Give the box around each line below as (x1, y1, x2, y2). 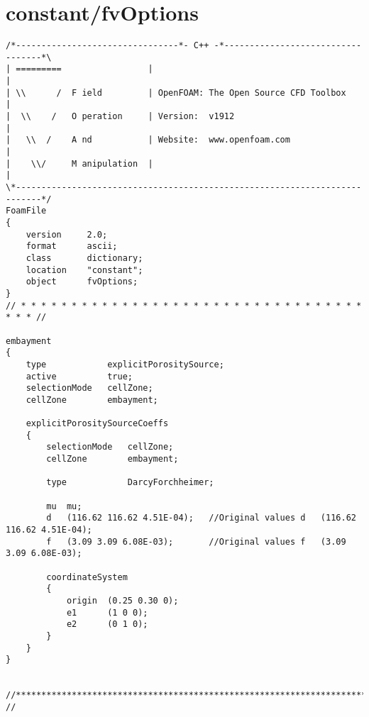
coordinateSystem (46, 572, 128, 582)
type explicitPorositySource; (26, 359, 224, 369)
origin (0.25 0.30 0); (66, 595, 179, 606)
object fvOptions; (26, 277, 138, 287)
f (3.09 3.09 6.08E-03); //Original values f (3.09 (46, 536, 346, 547)
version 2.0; (26, 229, 108, 240)
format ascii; (26, 241, 118, 252)
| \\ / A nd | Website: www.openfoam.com (6, 135, 290, 145)
